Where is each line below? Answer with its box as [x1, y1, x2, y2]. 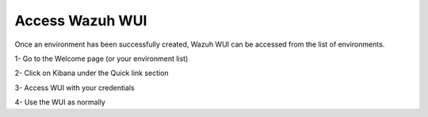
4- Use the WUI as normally [14, 97, 106, 107]
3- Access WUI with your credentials [14, 83, 135, 92]
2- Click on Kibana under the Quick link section [14, 68, 170, 78]
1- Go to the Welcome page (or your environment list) [14, 54, 189, 63]
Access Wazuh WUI [14, 12, 147, 29]
